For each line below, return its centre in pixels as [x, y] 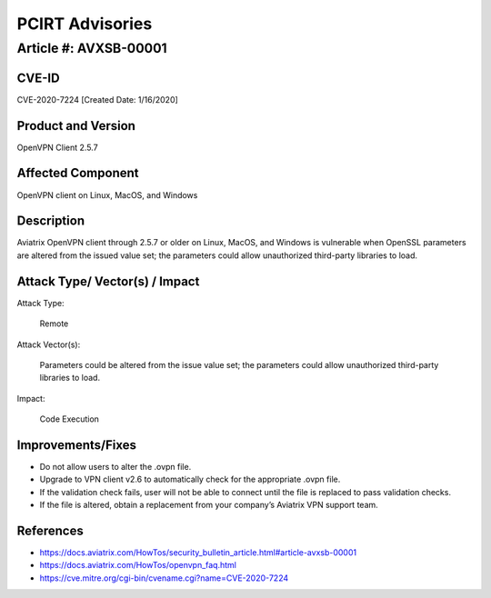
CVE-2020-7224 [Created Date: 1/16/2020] [98, 99]
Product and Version [76, 126]
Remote [54, 324]
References [50, 530]
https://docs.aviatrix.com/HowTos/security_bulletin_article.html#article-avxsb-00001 [198, 553]
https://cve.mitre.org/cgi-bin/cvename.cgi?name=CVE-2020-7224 [164, 578]
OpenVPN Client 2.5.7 [58, 147]
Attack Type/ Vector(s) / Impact [108, 281]
